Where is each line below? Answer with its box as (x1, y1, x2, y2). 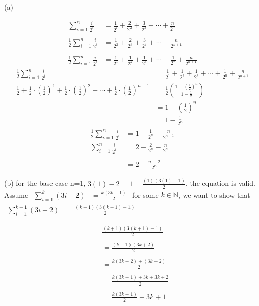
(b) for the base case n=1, (4, 177, 86, 188)
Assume (4, 189, 29, 200)
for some (132, 189, 159, 200)
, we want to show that (178, 189, 250, 200)
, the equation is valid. (185, 177, 255, 188)
